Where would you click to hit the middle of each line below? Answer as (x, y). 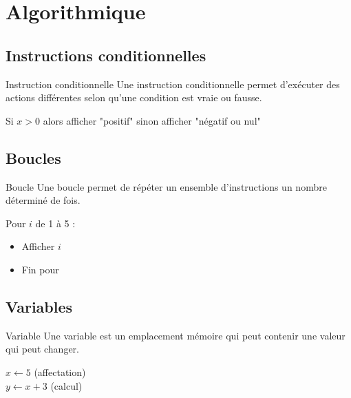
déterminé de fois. (43, 200)
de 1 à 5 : (55, 223)
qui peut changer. (43, 349)
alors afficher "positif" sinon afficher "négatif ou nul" (152, 120)
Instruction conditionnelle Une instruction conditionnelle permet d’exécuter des (173, 84)
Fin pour (40, 269)
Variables (39, 306)
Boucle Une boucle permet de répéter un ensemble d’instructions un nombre (166, 186)
